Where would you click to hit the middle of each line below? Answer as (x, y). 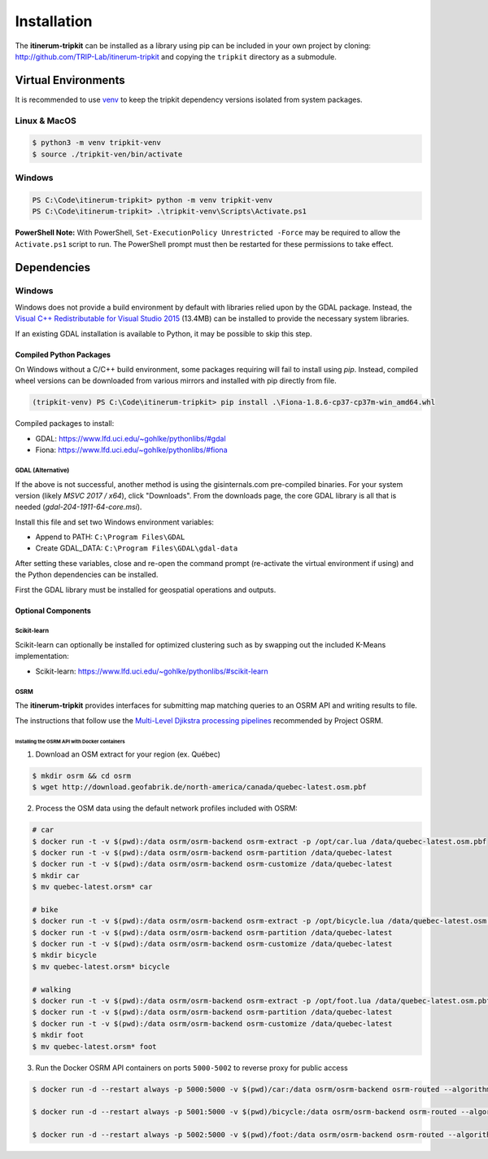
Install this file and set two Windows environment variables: (115, 522)
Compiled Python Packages (63, 354)
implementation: (42, 656)
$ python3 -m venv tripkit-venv (97, 143)
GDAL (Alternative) (42, 470)
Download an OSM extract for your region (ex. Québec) (128, 754)
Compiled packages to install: (65, 424)
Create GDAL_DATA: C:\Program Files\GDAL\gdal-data (137, 548)
